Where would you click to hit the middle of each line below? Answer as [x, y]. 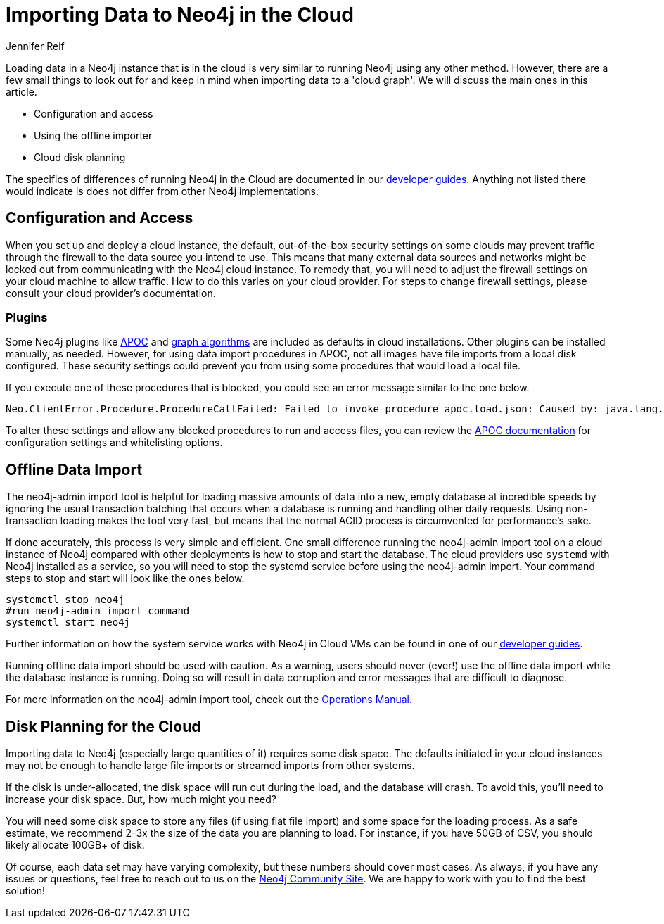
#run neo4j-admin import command [98, 611]
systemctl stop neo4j [65, 600]
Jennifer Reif [35, 46]
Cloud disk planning [80, 157]
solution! [26, 891]
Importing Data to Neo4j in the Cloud [180, 15]
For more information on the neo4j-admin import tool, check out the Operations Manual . [209, 700]
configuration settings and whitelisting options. [114, 443]
